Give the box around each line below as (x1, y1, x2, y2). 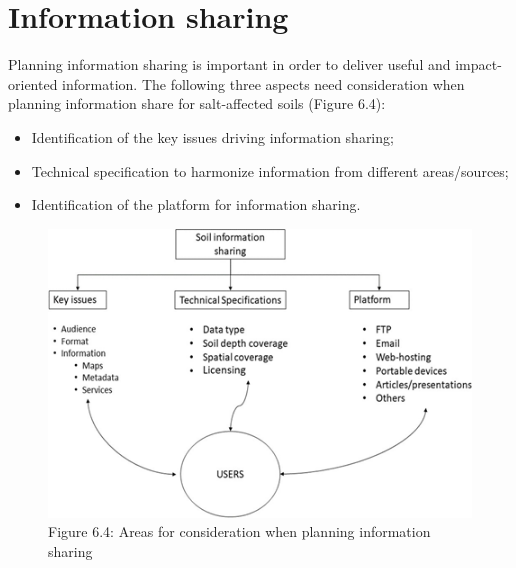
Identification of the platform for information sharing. (31, 194, 361, 215)
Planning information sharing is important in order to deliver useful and (8, 54, 451, 75)
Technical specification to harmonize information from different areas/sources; (31, 160, 509, 181)
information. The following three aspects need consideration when (62, 73, 465, 94)
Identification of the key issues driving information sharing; (31, 126, 394, 147)
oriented (8, 73, 58, 94)
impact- (455, 54, 502, 75)
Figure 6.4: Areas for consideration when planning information (48, 521, 431, 542)
